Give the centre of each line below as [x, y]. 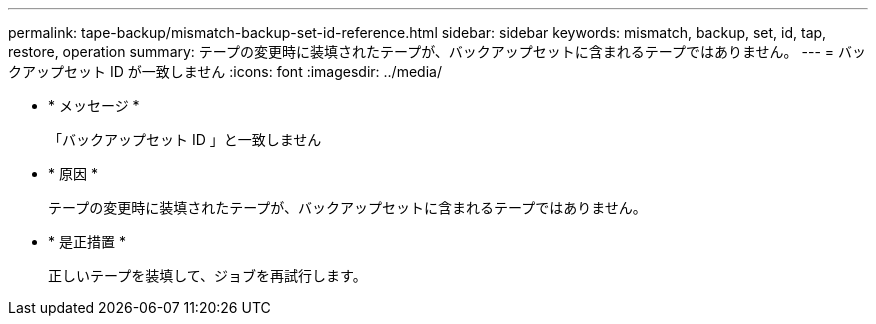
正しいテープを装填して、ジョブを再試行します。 [207, 275]
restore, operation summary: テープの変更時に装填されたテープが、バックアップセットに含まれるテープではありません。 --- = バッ [437, 51]
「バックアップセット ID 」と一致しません [185, 139]
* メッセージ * [94, 105]
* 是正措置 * [87, 241]
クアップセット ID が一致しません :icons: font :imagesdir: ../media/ [225, 71]
